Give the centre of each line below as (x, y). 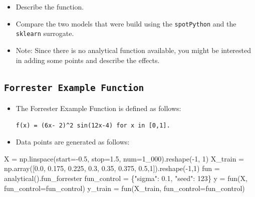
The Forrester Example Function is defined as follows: (98, 108)
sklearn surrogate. (45, 33)
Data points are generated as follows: (73, 142)
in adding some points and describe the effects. (88, 60)
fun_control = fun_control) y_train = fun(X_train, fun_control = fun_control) (124, 188)
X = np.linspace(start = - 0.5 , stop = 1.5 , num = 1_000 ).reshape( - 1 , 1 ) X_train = (124, 158)
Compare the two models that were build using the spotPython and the (126, 23)
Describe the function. (50, 6)
